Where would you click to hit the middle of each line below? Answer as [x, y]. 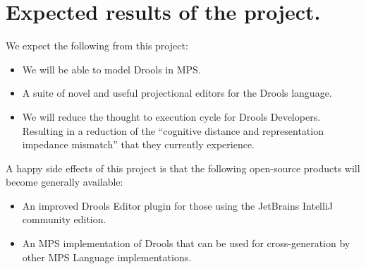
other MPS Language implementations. [107, 257]
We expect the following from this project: [97, 46]
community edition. [64, 219]
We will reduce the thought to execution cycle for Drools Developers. [171, 116]
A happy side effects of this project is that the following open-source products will [183, 168]
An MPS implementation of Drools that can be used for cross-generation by [186, 243]
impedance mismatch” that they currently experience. [138, 144]
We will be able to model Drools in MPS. [111, 69]
